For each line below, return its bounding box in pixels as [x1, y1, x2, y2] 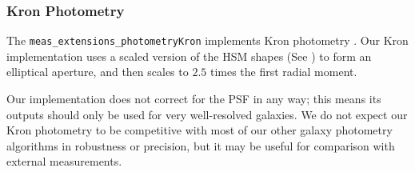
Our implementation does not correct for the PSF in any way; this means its [6, 90, 381, 107]
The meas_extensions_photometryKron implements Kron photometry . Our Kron [6, 32, 409, 49]
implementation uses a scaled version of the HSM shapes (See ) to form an [6, 47, 372, 64]
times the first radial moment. [209, 63, 357, 80]
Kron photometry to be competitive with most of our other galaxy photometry [6, 122, 393, 138]
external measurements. [6, 153, 122, 170]
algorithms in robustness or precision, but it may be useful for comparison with [6, 137, 395, 154]
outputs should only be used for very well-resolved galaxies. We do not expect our [6, 106, 408, 122]
